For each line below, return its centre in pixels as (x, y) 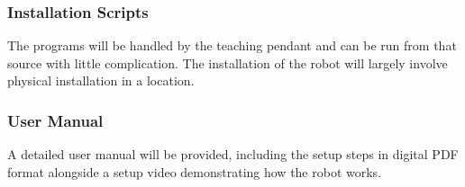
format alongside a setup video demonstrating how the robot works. (195, 171)
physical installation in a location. (101, 80)
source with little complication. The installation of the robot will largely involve (228, 62)
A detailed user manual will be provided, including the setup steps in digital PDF (233, 154)
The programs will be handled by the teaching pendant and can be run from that (232, 45)
